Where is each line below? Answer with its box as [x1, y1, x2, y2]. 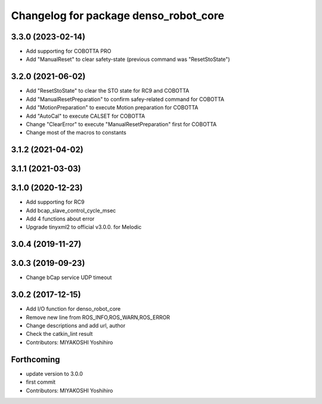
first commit [26, 378, 56, 385]
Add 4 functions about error [26, 215, 95, 222]
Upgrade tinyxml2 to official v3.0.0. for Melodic [26, 224, 142, 231]
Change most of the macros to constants [26, 129, 126, 136]
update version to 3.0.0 [26, 370, 83, 377]
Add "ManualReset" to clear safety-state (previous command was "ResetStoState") [26, 56, 230, 63]
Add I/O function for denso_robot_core [26, 305, 121, 313]
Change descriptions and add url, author [26, 322, 126, 329]
